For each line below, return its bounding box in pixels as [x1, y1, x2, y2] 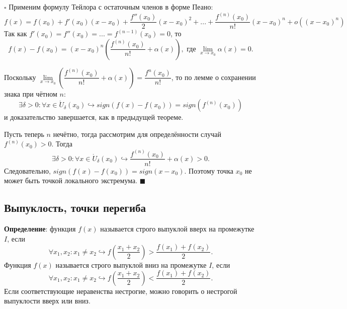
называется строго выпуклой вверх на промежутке [100, 223, 254, 234]
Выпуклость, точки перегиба [4, 200, 146, 215]
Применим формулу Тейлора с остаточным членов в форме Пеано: [9, 2, 213, 12]
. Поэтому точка [184, 165, 233, 176]
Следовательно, [4, 165, 51, 176]
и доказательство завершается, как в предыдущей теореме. [4, 112, 184, 122]
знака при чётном [4, 88, 57, 99]
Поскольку [4, 71, 36, 82]
